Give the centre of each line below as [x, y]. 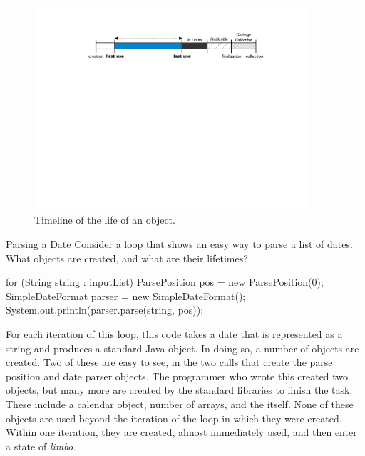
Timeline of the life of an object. [105, 220]
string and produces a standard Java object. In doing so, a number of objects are [182, 348]
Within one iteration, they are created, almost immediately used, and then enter [181, 432]
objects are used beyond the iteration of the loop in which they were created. [174, 418]
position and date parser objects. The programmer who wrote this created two [177, 376]
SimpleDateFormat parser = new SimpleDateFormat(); [126, 296]
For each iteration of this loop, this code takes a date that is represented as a [174, 333]
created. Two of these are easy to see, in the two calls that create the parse [169, 362]
